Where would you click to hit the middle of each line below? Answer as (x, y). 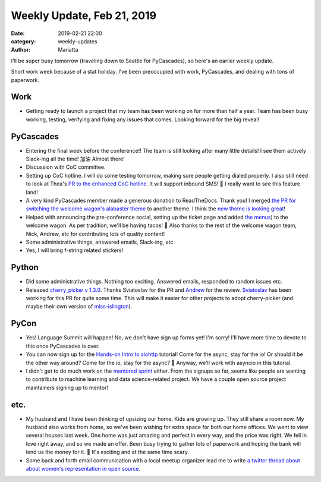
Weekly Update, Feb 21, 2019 (84, 15)
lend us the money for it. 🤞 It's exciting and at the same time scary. (108, 452)
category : (23, 41)
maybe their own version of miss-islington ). (79, 307)
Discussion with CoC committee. (66, 167)
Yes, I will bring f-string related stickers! (75, 250)
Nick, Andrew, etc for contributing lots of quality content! (95, 234)
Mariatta (68, 50)
